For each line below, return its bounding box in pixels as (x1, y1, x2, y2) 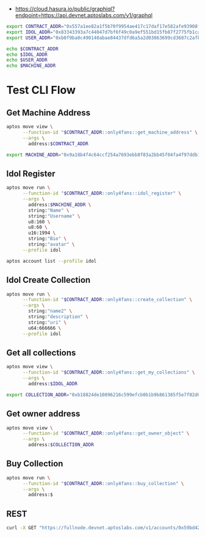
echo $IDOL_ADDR (6, 51, 48, 57)
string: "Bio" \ (28, 236, 67, 242)
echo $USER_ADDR (6, 57, 48, 63)
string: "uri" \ (28, 319, 67, 325)
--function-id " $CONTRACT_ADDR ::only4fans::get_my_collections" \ (22, 369, 195, 375)
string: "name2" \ (28, 308, 72, 315)
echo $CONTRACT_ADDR (6, 46, 59, 52)
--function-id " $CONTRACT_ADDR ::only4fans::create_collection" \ (22, 297, 192, 303)
